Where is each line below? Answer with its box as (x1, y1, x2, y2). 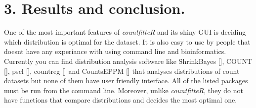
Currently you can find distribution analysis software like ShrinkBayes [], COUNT (4, 55, 253, 66)
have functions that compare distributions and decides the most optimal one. (4, 95, 237, 105)
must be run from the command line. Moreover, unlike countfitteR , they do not (4, 85, 243, 95)
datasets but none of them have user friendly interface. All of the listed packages (4, 75, 248, 86)
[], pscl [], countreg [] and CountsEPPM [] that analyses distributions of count (4, 65, 240, 76)
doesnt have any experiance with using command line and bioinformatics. (4, 46, 226, 56)
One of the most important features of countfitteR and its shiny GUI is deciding (4, 27, 246, 37)
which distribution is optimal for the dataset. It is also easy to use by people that (4, 36, 251, 47)
